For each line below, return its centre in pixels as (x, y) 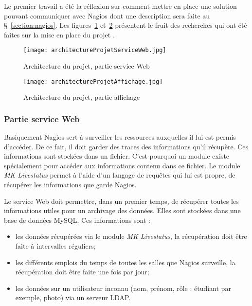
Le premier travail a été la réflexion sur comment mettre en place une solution (120, 6)
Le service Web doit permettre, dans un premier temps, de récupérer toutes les (121, 201)
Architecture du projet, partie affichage (82, 97)
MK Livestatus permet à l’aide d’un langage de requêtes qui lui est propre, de (120, 175)
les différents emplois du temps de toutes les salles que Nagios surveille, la (125, 262)
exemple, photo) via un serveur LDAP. (73, 297)
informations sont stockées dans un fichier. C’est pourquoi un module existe (117, 156)
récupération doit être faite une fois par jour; (82, 272)
